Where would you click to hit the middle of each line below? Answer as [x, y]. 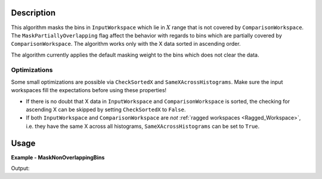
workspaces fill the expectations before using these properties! [89, 90]
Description [33, 13]
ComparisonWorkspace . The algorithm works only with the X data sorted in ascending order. [126, 44]
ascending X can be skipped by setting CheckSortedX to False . [106, 109]
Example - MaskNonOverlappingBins [58, 157]
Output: [20, 168]
